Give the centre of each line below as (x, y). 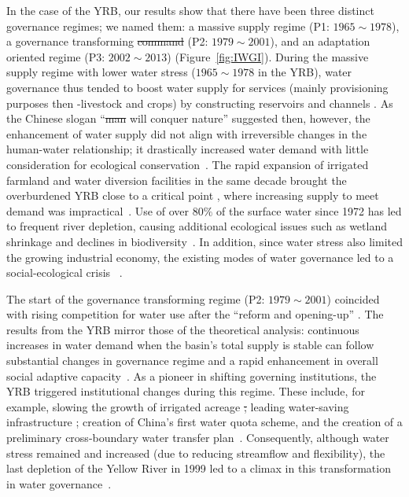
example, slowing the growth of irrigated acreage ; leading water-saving (178, 406)
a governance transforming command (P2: (107, 41)
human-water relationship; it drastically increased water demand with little (188, 149)
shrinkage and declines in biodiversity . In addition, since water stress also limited (204, 241)
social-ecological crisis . (64, 272)
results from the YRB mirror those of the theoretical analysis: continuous (183, 329)
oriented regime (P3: (56, 56)
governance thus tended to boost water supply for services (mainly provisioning (197, 87)
